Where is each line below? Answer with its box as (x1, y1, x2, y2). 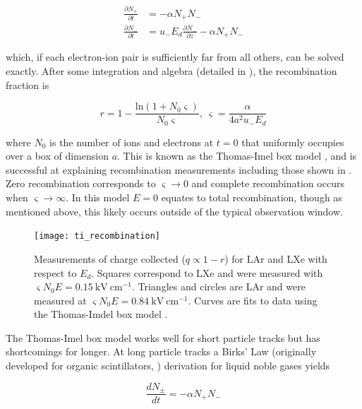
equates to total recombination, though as (161, 190, 342, 205)
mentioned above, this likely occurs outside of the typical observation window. (6, 203, 343, 218)
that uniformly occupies (241, 134, 344, 149)
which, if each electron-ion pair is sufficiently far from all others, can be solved (6, 49, 344, 64)
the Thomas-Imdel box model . (34, 307, 168, 321)
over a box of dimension (6, 148, 109, 163)
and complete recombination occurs (191, 176, 344, 191)
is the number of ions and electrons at (49, 134, 214, 149)
